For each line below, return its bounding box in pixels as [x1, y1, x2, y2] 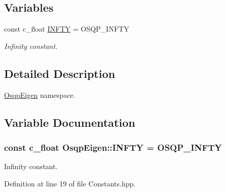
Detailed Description [4, 65, 116, 81]
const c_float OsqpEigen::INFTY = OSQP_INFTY [4, 141, 222, 153]
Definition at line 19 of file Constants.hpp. [4, 178, 136, 188]
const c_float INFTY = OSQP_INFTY [4, 23, 129, 34]
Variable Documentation [4, 114, 135, 130]
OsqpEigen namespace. [4, 89, 75, 100]
